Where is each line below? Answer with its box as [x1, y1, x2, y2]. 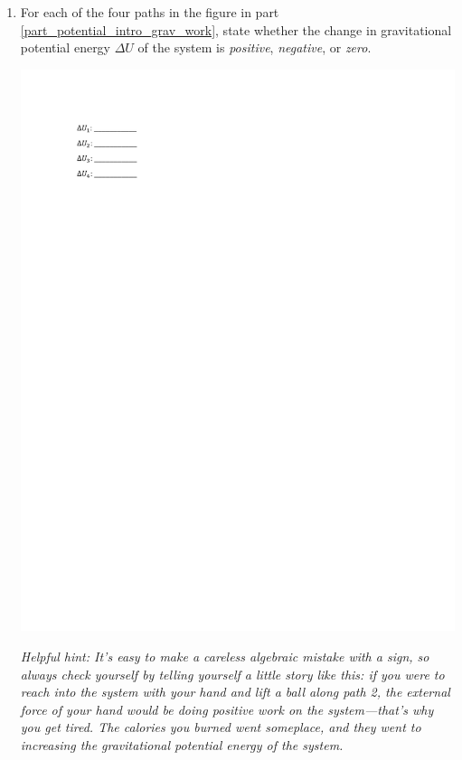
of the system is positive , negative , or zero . [137, 38, 372, 57]
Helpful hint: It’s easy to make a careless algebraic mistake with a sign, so [20, 647, 429, 666]
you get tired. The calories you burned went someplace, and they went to [20, 718, 421, 737]
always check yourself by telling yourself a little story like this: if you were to [20, 664, 445, 683]
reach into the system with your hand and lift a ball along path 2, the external [20, 682, 450, 701]
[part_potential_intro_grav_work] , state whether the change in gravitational [20, 20, 452, 39]
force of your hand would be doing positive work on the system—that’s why [20, 699, 434, 718]
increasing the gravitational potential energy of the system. [20, 735, 344, 754]
